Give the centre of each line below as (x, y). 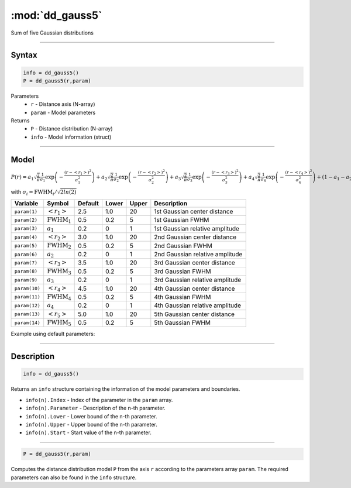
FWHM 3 (59, 272)
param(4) (26, 237)
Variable (26, 203)
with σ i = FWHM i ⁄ (34, 192)
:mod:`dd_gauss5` (56, 15)
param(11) (27, 297)
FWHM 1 (59, 220)
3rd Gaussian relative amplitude (198, 280)
